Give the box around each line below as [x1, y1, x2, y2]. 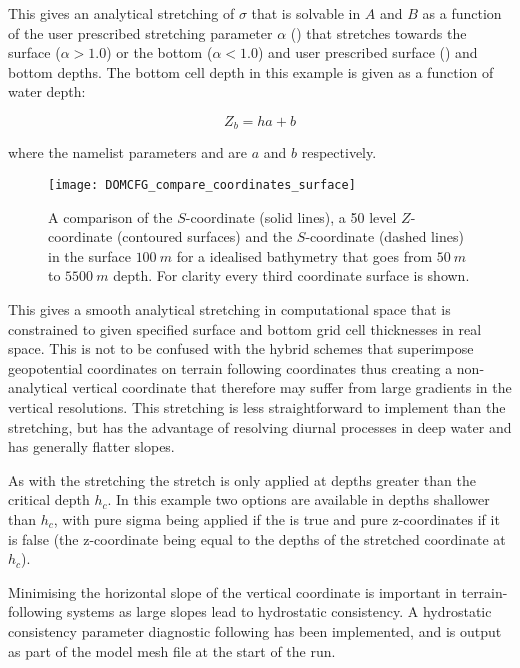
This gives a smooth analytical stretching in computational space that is [8, 299, 451, 320]
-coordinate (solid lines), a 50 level [185, 206, 397, 227]
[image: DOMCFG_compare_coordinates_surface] [48, 178, 356, 193]
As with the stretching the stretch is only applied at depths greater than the [8, 469, 476, 490]
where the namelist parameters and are [8, 142, 248, 163]
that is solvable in [251, 3, 361, 23]
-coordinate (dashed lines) [305, 226, 464, 247]
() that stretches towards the [290, 22, 467, 43]
